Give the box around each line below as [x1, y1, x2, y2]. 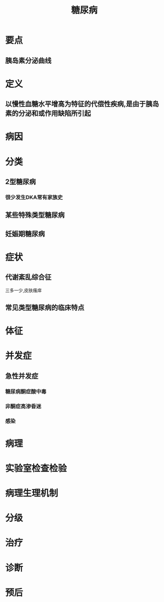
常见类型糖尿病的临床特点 [5, 303, 84, 312]
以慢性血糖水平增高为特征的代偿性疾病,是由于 [5, 100, 146, 108]
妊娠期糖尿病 [5, 229, 45, 238]
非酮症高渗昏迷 [5, 403, 42, 410]
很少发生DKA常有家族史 [5, 194, 63, 201]
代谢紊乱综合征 [5, 273, 52, 282]
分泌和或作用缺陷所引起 [18, 109, 91, 118]
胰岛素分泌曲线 [5, 56, 52, 65]
